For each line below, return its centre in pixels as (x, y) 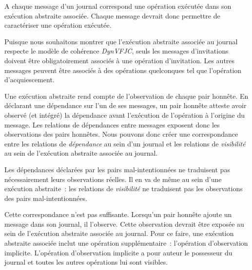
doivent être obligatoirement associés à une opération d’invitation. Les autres (120, 60)
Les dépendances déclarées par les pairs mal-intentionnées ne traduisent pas (117, 169)
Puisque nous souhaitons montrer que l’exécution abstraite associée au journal (121, 41)
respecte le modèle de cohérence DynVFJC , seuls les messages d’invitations (116, 51)
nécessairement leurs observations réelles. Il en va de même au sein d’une (113, 179)
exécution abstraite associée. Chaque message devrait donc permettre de (112, 15)
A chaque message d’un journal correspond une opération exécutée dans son (118, 6)
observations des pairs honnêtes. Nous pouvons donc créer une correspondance (121, 134)
